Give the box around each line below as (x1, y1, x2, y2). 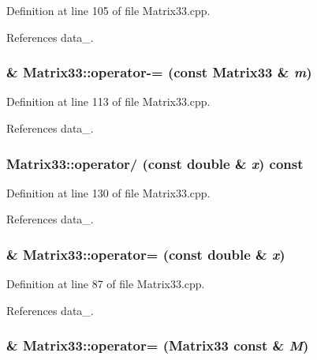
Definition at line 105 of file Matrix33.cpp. (6, 2, 211, 18)
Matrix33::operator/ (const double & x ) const (6, 153, 304, 173)
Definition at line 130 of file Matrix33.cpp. (6, 184, 211, 201)
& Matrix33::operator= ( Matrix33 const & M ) (6, 336, 309, 355)
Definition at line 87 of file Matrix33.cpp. (6, 276, 205, 292)
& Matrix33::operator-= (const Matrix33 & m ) (6, 62, 312, 82)
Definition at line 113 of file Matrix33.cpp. (6, 93, 211, 110)
